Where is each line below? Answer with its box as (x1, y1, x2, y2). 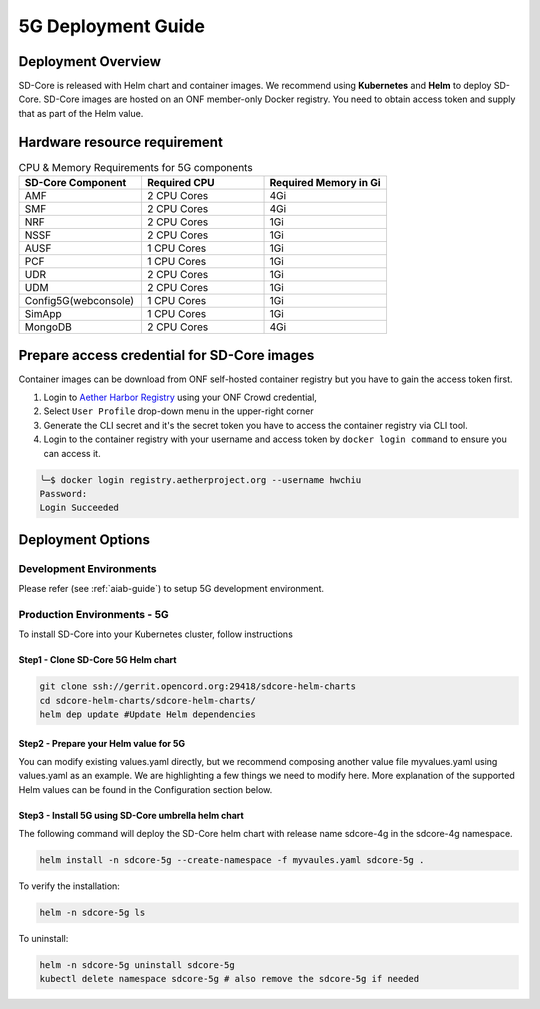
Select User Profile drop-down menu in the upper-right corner (43, 405, 314, 417)
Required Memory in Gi (269, 176, 381, 190)
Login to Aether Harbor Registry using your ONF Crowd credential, (43, 391, 317, 404)
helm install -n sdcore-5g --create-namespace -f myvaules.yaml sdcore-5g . (39, 855, 425, 866)
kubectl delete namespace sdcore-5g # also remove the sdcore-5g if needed (39, 973, 420, 985)
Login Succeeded (39, 502, 120, 514)
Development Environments (18, 561, 157, 575)
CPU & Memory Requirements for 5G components (18, 160, 254, 174)
